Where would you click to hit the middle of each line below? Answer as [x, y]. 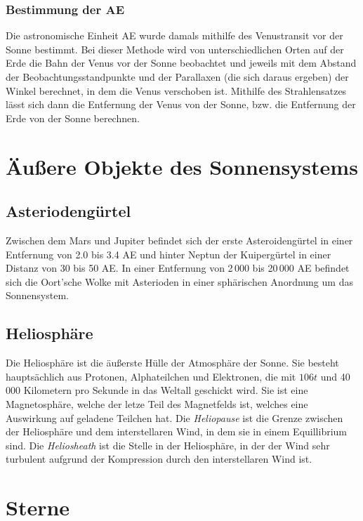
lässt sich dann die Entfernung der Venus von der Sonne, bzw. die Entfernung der [181, 104]
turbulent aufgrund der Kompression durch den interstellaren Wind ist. [159, 459]
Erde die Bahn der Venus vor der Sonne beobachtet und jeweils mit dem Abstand [181, 63]
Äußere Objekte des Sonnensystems [182, 166]
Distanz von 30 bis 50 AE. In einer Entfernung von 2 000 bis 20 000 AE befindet [178, 268]
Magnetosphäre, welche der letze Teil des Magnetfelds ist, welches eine [157, 403]
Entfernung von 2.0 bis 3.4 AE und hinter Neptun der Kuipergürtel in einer [169, 254]
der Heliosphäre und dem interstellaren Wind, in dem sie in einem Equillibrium [176, 431]
